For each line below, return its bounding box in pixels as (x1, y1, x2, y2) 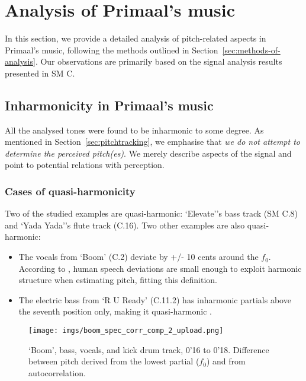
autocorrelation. (28, 366, 86, 379)
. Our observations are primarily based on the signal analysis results (35, 55, 282, 68)
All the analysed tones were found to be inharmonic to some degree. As (5, 123, 264, 136)
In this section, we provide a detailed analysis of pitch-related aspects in (5, 32, 266, 45)
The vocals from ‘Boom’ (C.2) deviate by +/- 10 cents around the (18, 250, 259, 263)
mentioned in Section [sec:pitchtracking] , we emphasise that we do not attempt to (5, 135, 300, 148)
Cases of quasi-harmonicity (5, 184, 136, 198)
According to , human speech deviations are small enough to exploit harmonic (18, 262, 302, 274)
